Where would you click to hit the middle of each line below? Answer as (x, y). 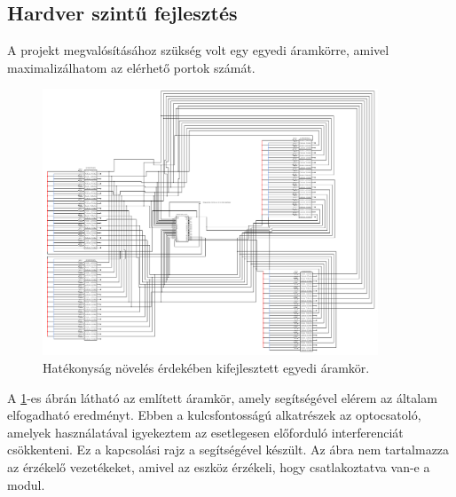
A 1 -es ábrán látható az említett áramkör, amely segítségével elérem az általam (222, 397)
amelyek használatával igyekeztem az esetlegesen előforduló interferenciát (205, 432)
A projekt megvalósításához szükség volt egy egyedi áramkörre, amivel (198, 50)
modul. (26, 484)
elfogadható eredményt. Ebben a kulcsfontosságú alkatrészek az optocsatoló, (214, 415)
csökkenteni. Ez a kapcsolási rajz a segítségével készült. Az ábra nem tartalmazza (228, 450)
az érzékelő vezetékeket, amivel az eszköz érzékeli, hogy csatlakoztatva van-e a (219, 467)
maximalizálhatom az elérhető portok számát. (131, 67)
